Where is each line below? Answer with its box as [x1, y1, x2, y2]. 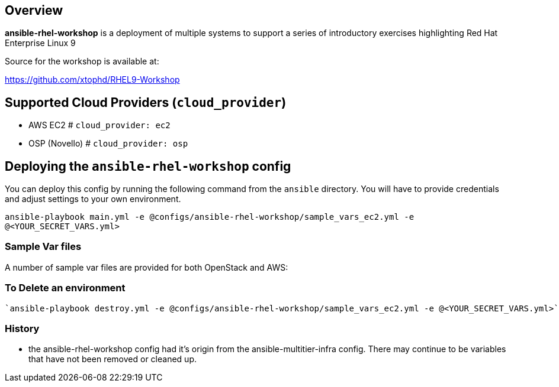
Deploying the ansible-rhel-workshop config [5, 158, 291, 174]
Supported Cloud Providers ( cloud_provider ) [5, 95, 287, 110]
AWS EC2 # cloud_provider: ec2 [28, 120, 171, 131]
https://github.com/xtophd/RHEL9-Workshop [5, 74, 180, 85]
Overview [5, 3, 63, 18]
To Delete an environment [5, 282, 126, 294]
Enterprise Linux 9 [5, 38, 76, 48]
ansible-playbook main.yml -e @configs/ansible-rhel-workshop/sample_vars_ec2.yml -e [5, 212, 415, 222]
